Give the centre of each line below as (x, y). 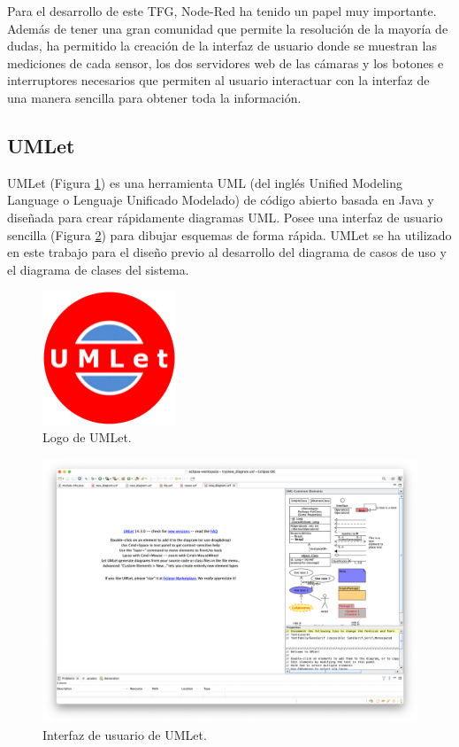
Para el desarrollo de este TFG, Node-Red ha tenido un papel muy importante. (222, 11)
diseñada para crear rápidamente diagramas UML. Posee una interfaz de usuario (225, 217)
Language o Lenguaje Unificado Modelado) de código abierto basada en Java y (221, 200)
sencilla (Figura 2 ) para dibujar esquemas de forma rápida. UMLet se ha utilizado (229, 234)
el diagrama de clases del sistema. (98, 269)
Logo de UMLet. (87, 437)
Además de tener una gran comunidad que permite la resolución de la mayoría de (228, 28)
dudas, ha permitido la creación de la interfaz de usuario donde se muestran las (222, 46)
